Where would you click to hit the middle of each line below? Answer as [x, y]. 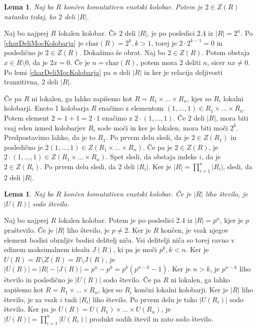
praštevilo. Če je [29, 230]
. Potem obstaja [226, 52]
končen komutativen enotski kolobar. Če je [128, 194]
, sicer [216, 62]
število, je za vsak [31, 299]
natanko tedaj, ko [30, 16]
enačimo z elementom [131, 108]
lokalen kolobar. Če [87, 33]
